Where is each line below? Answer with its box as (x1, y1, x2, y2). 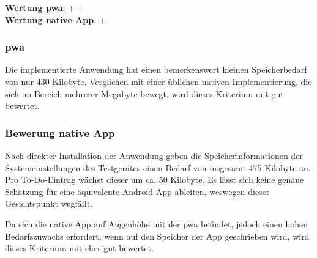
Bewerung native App (5, 125, 115, 140)
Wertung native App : (5, 13, 97, 26)
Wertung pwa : (5, 1, 65, 13)
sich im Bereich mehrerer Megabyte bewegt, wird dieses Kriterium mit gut (5, 87, 284, 100)
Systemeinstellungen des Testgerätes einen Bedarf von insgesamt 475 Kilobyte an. (5, 161, 311, 174)
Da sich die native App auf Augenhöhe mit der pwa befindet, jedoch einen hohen (5, 217, 308, 230)
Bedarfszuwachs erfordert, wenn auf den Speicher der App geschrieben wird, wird (5, 229, 310, 242)
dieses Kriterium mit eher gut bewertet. (5, 241, 154, 254)
